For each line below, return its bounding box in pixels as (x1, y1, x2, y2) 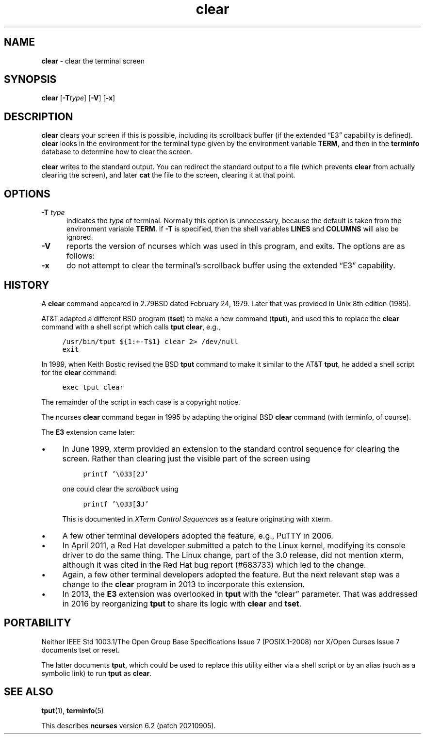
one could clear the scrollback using (62, 484, 179, 493)
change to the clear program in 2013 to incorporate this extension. (62, 579, 305, 589)
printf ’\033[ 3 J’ (83, 499, 149, 508)
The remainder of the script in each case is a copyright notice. (41, 397, 241, 406)
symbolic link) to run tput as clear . (41, 669, 152, 677)
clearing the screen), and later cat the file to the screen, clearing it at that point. (41, 171, 295, 180)
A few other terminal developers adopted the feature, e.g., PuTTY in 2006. (62, 530, 333, 541)
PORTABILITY (4, 617, 71, 629)
